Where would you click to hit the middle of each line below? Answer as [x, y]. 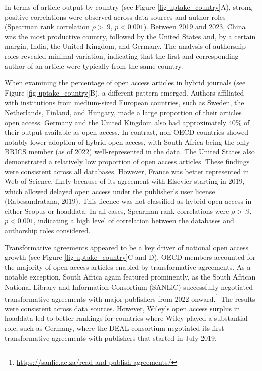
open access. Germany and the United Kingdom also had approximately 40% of [127, 122]
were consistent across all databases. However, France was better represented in [127, 171]
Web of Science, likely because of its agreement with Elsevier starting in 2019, [125, 181]
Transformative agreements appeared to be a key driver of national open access [127, 247]
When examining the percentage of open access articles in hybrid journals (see [125, 83]
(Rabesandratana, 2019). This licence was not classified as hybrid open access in [128, 201]
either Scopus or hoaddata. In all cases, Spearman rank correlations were [117, 210]
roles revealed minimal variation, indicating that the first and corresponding [122, 56]
